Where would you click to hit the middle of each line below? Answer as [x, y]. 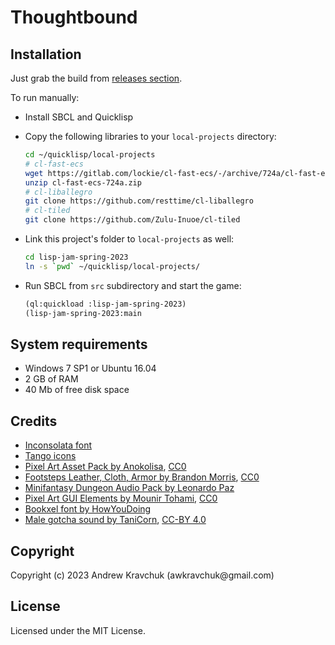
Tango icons [50, 456]
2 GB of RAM [51, 379]
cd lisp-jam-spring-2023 [76, 257]
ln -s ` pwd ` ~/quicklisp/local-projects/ [112, 266]
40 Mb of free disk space [77, 390]
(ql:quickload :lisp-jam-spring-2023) [105, 304]
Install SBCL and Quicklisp [79, 117]
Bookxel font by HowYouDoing [88, 509]
